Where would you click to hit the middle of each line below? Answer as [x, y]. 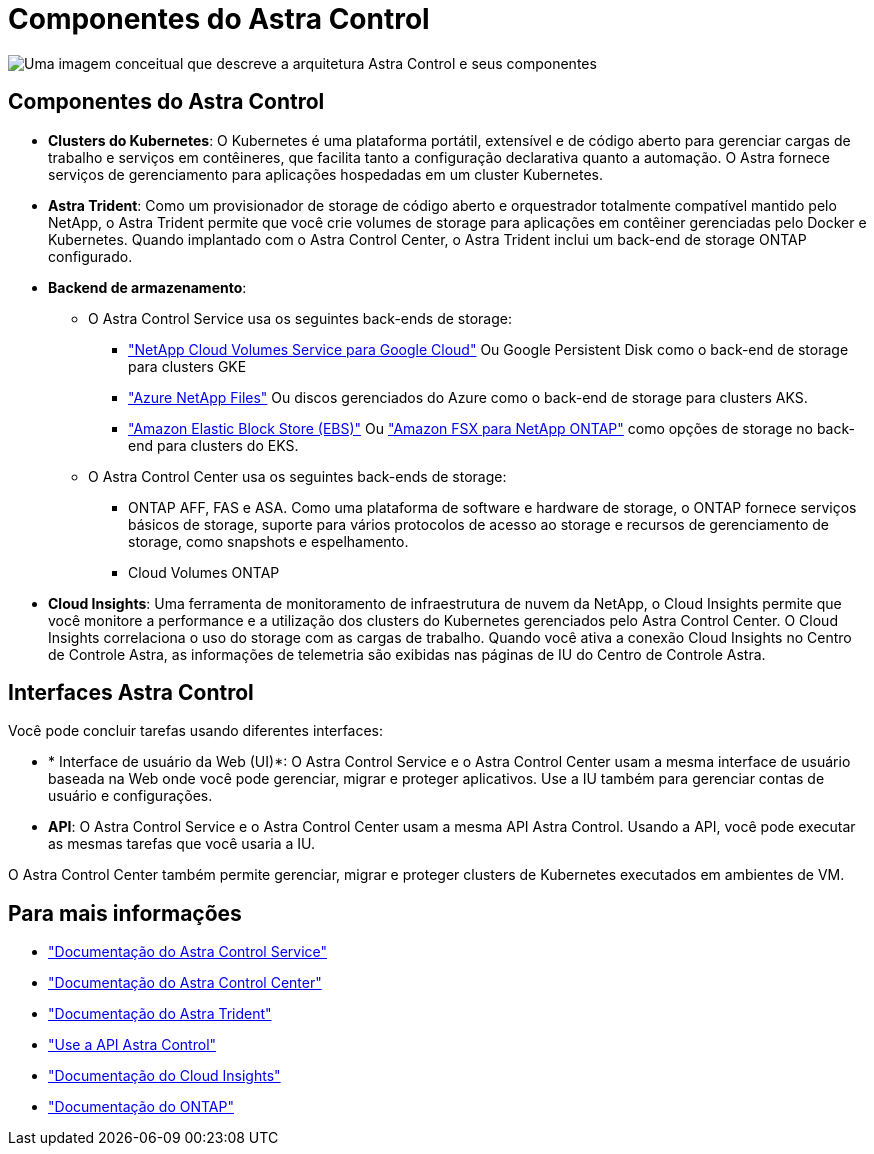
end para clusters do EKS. [213, 445]
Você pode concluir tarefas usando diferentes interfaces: [196, 731]
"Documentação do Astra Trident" [160, 1014]
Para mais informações [125, 913]
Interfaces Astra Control [131, 693]
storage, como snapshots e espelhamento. [268, 541]
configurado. [90, 256]
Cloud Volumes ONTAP [204, 572]
